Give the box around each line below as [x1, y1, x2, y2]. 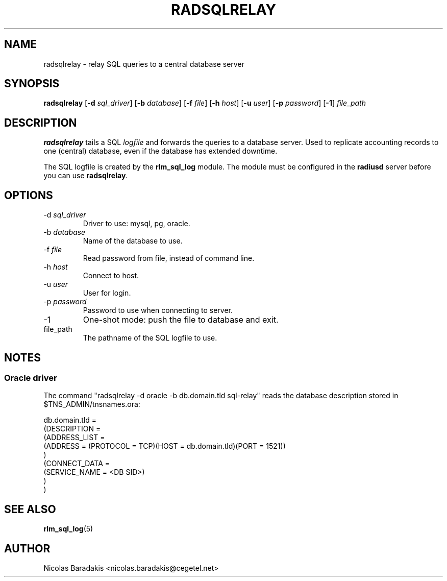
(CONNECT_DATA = [43, 459, 110, 468]
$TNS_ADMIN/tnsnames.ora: [43, 400, 140, 409]
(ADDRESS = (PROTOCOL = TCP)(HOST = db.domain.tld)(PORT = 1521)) [43, 442, 286, 451]
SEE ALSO [4, 502, 56, 516]
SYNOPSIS [4, 77, 60, 90]
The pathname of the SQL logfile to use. [83, 333, 217, 343]
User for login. [83, 288, 131, 298]
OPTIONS [4, 188, 53, 202]
